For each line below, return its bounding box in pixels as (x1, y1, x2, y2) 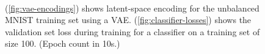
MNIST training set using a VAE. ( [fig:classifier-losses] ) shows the (5, 13, 252, 26)
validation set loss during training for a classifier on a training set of (5, 25, 260, 38)
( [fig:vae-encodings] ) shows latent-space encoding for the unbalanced (5, 1, 260, 14)
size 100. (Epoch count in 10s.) (5, 37, 120, 50)
